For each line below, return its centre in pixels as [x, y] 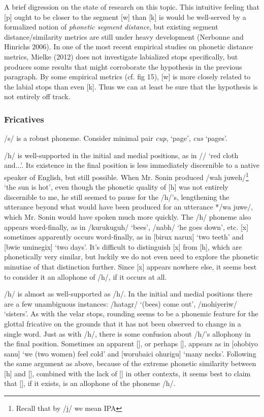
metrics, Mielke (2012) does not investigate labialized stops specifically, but [121, 56]
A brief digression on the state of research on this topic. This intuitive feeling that [132, 7]
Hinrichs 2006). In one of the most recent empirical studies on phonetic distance [129, 47]
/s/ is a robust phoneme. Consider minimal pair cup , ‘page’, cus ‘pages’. [116, 138]
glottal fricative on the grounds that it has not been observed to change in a [123, 323]
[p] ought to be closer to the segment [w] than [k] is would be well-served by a [125, 17]
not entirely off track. [37, 96]
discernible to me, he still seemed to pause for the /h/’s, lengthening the [117, 197]
